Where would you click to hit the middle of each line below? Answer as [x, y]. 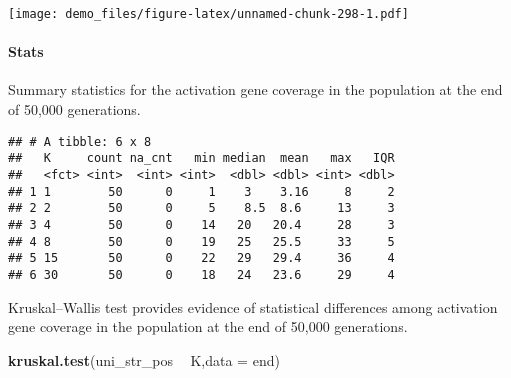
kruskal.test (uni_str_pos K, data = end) [144, 359]
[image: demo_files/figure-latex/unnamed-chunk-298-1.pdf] [208, 14]
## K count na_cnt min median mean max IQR [201, 158]
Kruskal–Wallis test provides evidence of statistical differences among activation [253, 306]
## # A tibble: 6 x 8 [80, 141]
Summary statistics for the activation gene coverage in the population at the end [255, 89]
